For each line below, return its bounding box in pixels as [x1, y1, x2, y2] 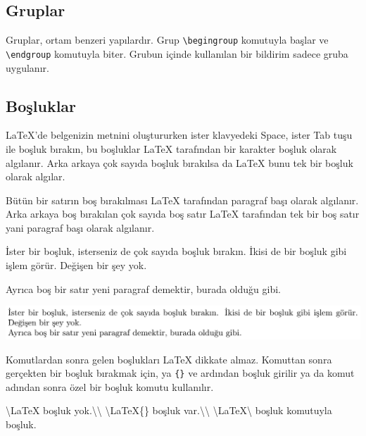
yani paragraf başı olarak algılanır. [6, 220, 155, 235]
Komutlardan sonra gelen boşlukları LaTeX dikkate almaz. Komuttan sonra [6, 351, 332, 366]
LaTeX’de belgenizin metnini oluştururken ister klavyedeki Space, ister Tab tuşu [6, 127, 353, 142]
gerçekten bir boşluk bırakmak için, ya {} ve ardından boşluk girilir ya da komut [6, 366, 355, 380]
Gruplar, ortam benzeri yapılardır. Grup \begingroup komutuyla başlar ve [6, 32, 329, 47]
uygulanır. [6, 60, 49, 75]
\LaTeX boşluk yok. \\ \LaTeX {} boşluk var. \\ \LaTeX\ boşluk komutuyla [6, 403, 332, 418]
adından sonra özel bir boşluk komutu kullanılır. [6, 379, 214, 394]
